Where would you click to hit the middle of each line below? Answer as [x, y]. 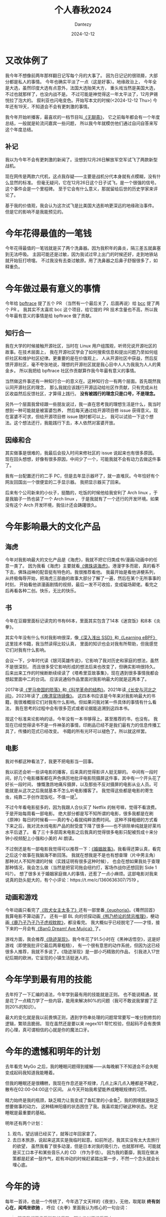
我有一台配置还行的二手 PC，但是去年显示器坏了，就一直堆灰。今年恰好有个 [82, 476]
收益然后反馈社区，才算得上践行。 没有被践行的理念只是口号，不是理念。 [83, 394]
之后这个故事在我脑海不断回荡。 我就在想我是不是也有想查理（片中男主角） [82, 855]
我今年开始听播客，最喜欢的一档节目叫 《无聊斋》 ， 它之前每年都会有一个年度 [83, 117]
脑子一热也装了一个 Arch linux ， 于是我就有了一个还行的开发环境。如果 [86, 499]
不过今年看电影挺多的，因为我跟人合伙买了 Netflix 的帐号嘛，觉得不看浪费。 [82, 807]
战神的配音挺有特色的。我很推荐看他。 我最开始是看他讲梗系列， [92, 572]
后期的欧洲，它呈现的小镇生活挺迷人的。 [50, 958]
